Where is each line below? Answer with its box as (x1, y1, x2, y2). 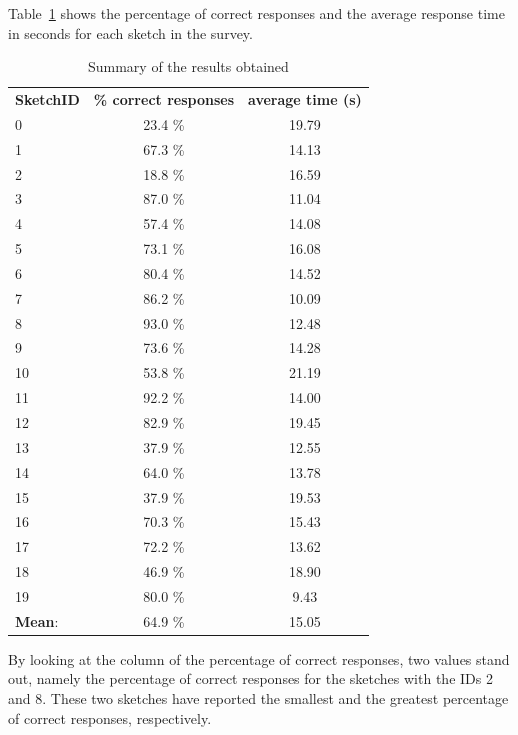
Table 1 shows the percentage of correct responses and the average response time (8, 3, 505, 23)
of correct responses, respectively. (8, 707, 212, 728)
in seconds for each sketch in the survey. (8, 22, 253, 43)
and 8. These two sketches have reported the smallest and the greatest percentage (8, 688, 509, 709)
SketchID (15, 89, 80, 110)
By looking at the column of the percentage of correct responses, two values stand (8, 648, 510, 669)
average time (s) (248, 89, 362, 110)
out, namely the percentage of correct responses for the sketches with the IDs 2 (8, 668, 493, 689)
